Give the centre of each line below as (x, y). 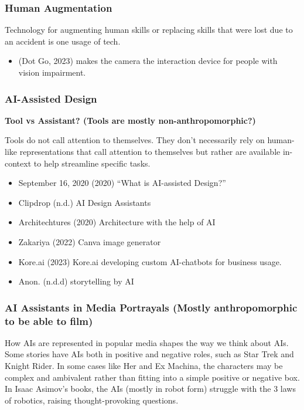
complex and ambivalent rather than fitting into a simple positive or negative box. (152, 377)
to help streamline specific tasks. (92, 163)
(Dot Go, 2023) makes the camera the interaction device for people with (148, 61)
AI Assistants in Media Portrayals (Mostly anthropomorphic (151, 307)
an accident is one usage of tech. (63, 41)
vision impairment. (52, 72)
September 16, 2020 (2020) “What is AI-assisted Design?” (122, 183)
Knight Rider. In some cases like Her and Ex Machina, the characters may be (144, 366)
